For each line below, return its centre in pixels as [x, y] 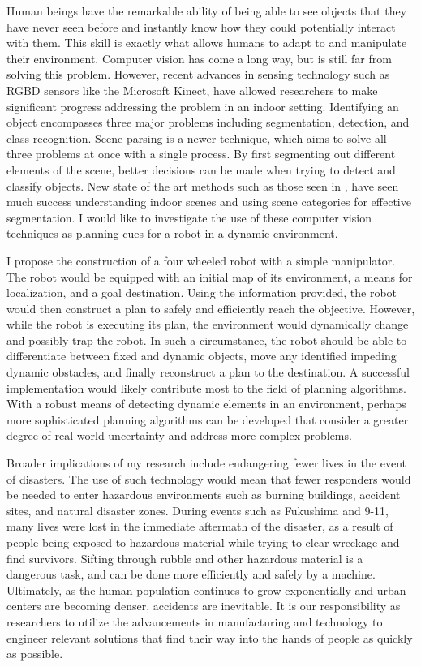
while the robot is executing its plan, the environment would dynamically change [208, 324]
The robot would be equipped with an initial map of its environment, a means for [210, 276]
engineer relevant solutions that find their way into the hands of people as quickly [210, 637]
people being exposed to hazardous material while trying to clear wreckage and [203, 542]
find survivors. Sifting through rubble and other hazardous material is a [185, 558]
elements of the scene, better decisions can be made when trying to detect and [201, 169]
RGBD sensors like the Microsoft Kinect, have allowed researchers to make [192, 90]
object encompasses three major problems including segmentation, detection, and [208, 122]
